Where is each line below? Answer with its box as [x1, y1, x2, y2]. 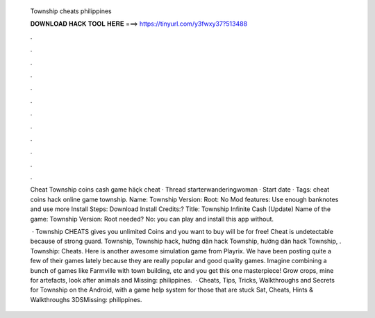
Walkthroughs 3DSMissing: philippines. [30, 295, 142, 303]
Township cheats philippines [30, 7, 112, 15]
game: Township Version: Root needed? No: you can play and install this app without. [30, 215, 274, 223]
